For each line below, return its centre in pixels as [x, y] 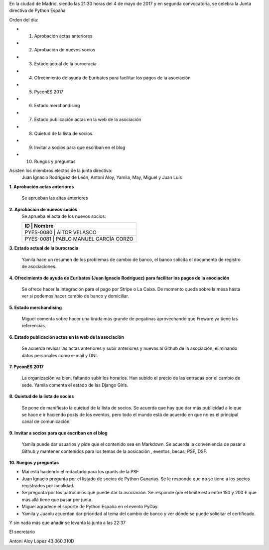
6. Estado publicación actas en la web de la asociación [67, 337]
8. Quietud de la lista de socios [42, 397]
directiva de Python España [37, 10]
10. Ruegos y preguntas [34, 462]
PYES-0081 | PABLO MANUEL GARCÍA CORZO [79, 239]
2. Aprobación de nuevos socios [43, 209]
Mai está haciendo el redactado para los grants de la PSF [80, 472]
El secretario [22, 532]
